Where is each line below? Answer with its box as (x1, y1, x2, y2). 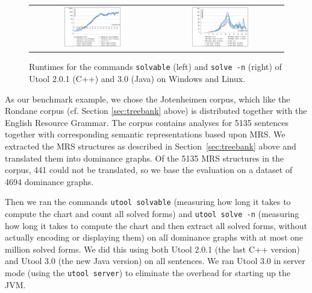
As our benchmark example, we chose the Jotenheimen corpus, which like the (5, 92, 290, 105)
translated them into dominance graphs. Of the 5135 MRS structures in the (5, 151, 284, 164)
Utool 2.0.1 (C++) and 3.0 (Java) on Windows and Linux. (29, 72, 246, 84)
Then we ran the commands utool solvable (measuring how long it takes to (5, 195, 291, 208)
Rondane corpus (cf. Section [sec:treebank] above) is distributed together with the (5, 104, 307, 117)
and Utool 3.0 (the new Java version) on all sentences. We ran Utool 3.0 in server (5, 254, 305, 267)
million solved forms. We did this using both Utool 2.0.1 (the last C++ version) (5, 242, 300, 255)
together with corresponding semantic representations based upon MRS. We (5, 128, 285, 140)
